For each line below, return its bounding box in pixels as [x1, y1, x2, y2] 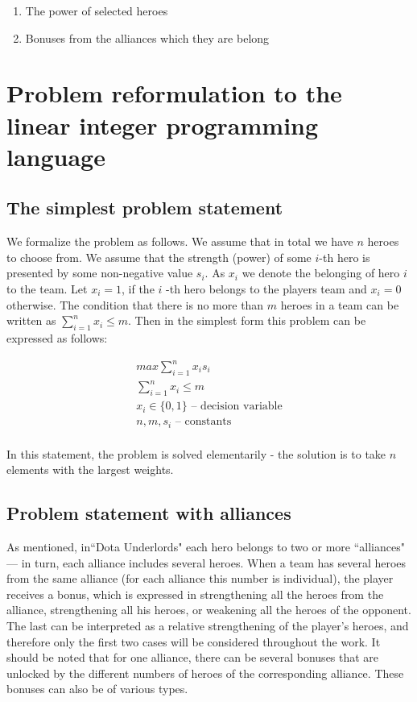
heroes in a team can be [280, 296, 399, 313]
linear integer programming [6, 108, 319, 141]
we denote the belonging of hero [242, 264, 400, 281]
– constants [175, 416, 232, 428]
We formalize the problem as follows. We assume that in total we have [6, 233, 353, 250]
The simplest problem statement [6, 195, 283, 220]
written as [6, 312, 56, 329]
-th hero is [319, 248, 370, 265]
